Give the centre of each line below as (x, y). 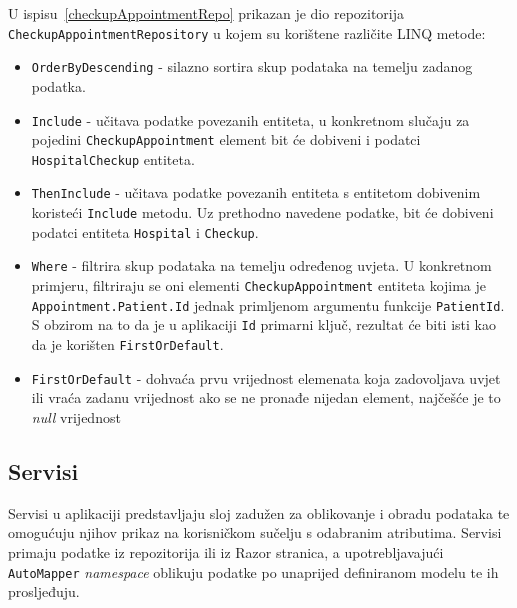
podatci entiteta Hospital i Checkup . (145, 231)
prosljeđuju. (44, 591)
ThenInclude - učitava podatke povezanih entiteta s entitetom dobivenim (256, 192)
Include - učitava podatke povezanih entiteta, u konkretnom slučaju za (250, 119)
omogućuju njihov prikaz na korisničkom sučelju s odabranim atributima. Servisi (255, 532)
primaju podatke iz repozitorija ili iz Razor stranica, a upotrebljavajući (226, 551)
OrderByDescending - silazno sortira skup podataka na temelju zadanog (252, 66)
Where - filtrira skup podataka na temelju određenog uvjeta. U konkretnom (261, 265)
